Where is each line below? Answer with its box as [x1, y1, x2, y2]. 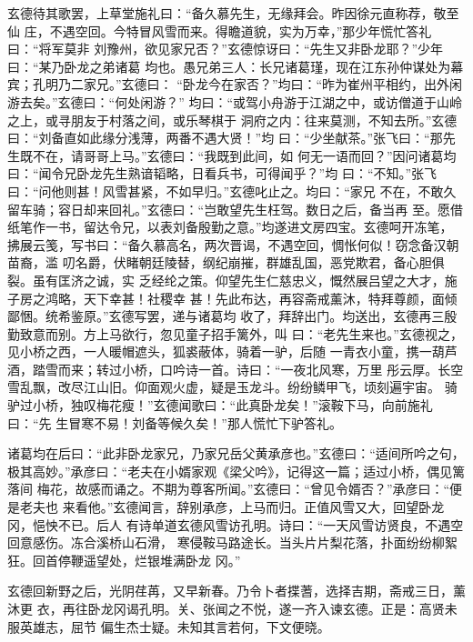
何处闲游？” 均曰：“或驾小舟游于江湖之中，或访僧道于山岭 [115, 92, 463, 111]
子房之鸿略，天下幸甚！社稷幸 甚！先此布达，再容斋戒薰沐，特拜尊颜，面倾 [7, 288, 458, 307]
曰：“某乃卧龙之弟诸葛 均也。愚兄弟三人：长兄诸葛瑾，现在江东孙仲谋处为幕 [7, 56, 464, 75]
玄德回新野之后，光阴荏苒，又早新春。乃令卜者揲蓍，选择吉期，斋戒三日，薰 [7, 581, 466, 600]
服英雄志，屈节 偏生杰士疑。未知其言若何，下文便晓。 [7, 617, 330, 636]
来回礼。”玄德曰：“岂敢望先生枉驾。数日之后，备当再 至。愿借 [96, 199, 463, 218]
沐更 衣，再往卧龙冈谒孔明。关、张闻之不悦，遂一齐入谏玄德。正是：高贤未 [7, 599, 458, 617]
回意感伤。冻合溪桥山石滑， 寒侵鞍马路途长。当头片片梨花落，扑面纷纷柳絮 [7, 533, 458, 552]
